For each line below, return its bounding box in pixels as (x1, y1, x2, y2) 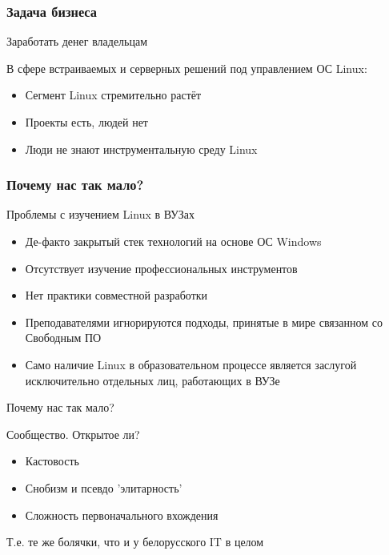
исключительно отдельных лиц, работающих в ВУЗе (25, 372, 280, 388)
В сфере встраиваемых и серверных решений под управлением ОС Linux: (6, 59, 367, 76)
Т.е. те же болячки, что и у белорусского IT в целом (6, 533, 264, 550)
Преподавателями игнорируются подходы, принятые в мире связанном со (25, 313, 383, 330)
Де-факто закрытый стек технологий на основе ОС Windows (25, 233, 322, 249)
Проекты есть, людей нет (25, 114, 148, 130)
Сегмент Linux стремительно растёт (25, 86, 202, 103)
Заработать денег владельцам (6, 33, 148, 50)
